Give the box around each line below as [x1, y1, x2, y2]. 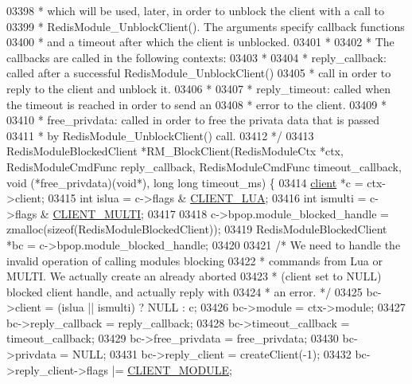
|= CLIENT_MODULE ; [111, 361, 232, 378]
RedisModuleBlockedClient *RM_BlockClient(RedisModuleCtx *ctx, [6, 143, 344, 159]
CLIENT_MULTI [52, 205, 142, 221]
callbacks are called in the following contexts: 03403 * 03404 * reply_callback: [6, 49, 387, 65]
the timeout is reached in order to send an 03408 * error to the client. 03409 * [6, 96, 387, 112]
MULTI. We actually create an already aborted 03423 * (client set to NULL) [6, 268, 382, 284]
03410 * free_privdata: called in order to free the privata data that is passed [6, 112, 380, 128]
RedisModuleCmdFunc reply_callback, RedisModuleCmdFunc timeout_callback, [6, 158, 402, 174]
